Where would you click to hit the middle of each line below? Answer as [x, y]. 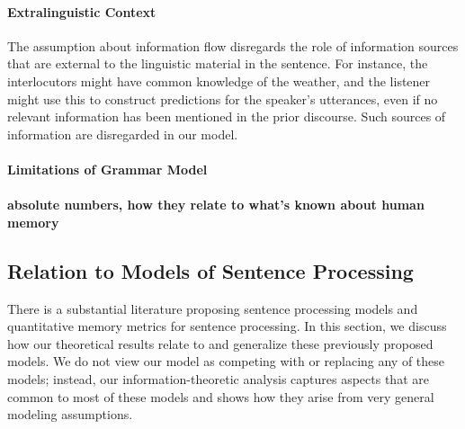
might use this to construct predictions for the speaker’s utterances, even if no [223, 98]
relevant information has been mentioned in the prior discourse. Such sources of [227, 116]
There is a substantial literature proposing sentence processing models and [213, 308]
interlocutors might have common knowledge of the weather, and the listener [219, 80]
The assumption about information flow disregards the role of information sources [233, 45]
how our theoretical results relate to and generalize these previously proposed [220, 343]
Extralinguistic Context [82, 11]
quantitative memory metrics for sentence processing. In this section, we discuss [227, 326]
